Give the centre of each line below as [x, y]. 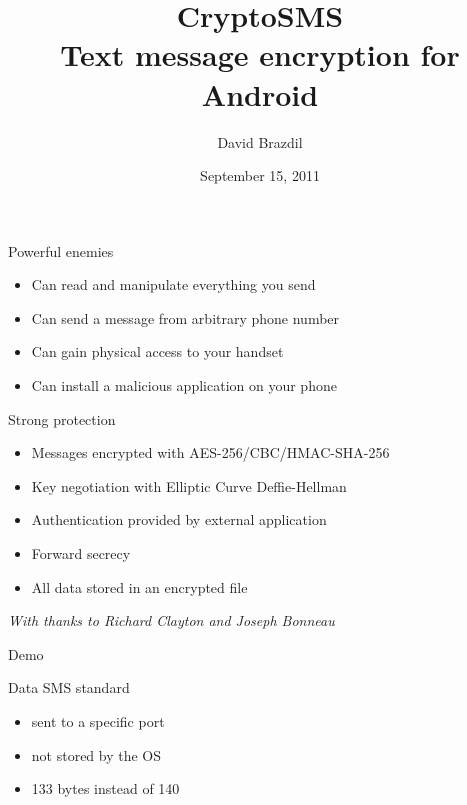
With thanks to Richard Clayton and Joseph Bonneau [171, 620]
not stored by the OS [96, 754]
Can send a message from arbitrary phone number [185, 317]
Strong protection [62, 418]
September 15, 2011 [260, 175]
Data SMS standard [69, 687]
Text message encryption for [260, 54]
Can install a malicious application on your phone [184, 385]
